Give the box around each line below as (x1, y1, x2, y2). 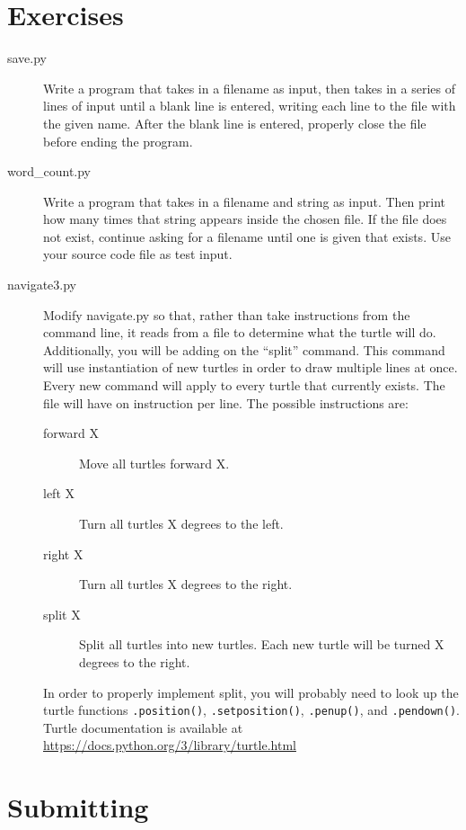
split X (43, 604, 81, 623)
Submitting (7, 789, 149, 826)
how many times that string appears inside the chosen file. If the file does (43, 210, 447, 228)
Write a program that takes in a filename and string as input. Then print (43, 192, 446, 210)
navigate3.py (7, 275, 77, 294)
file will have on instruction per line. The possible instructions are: (43, 393, 409, 412)
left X (43, 484, 75, 503)
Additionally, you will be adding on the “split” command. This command (43, 340, 445, 359)
